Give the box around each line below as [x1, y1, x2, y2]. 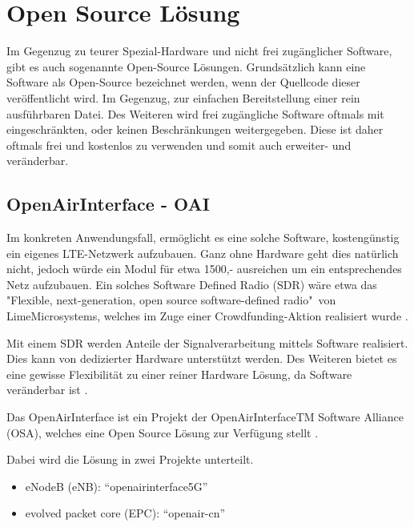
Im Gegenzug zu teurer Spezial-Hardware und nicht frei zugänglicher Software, [6, 42, 392, 59]
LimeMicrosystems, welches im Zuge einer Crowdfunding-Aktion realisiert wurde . [6, 308, 408, 324]
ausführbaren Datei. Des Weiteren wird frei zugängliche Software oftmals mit [6, 105, 384, 122]
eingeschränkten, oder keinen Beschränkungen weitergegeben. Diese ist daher [6, 121, 384, 138]
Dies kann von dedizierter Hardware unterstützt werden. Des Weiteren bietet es [6, 350, 397, 367]
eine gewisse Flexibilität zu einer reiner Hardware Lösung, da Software [6, 365, 352, 382]
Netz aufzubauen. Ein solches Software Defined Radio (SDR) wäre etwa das [6, 276, 377, 292]
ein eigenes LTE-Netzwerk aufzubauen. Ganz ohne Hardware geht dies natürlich [6, 244, 399, 261]
